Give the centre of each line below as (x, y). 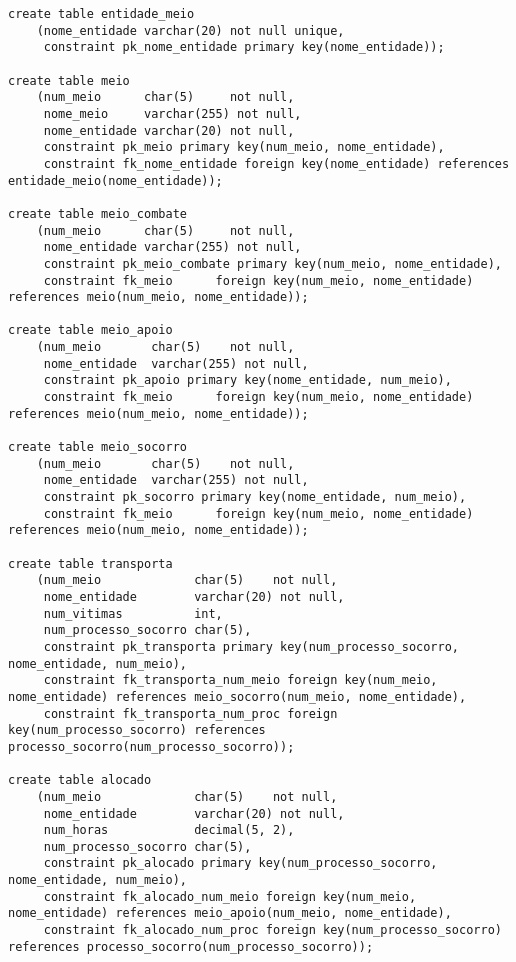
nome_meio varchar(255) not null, (172, 113)
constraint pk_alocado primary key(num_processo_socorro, (240, 863)
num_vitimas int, (133, 613)
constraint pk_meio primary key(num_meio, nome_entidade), (244, 147)
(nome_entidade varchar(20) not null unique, (190, 30)
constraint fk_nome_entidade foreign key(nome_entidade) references (276, 163)
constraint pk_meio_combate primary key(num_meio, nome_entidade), (272, 263)
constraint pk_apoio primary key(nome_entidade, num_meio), (247, 380)
